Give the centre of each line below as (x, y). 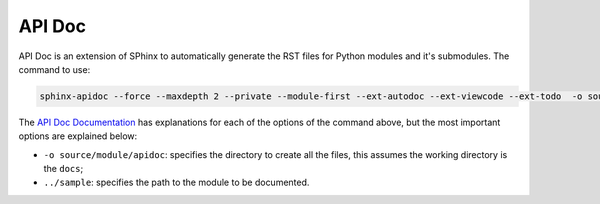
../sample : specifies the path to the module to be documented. (176, 182)
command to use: (54, 69)
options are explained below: (78, 136)
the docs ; (63, 169)
